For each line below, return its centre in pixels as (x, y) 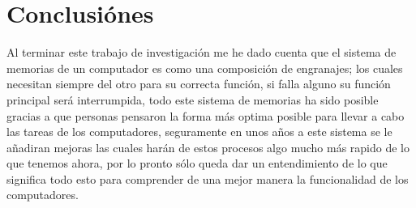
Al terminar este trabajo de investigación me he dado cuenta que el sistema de (202, 52)
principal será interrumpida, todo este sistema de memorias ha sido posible (193, 99)
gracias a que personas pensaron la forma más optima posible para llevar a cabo (206, 115)
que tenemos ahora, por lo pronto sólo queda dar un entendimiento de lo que (197, 163)
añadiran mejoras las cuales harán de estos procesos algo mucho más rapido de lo (208, 147)
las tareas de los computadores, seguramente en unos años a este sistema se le (199, 132)
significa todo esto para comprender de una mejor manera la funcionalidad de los (208, 178)
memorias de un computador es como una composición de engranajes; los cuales (205, 68)
